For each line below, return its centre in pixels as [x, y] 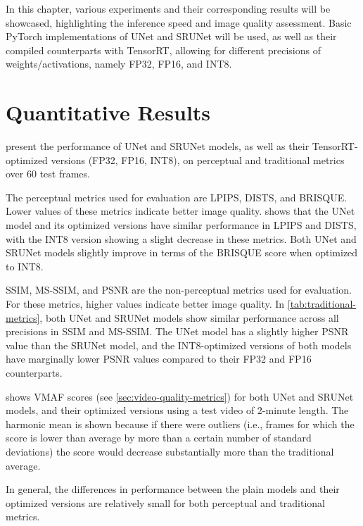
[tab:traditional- [322, 304]
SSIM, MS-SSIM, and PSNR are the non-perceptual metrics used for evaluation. [179, 290]
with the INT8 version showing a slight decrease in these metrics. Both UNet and [181, 238]
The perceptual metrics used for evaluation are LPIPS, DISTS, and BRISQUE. [177, 197]
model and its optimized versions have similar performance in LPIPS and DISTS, [181, 225]
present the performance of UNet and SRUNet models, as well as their [158, 146]
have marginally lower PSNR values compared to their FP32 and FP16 [159, 359]
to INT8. [25, 266]
